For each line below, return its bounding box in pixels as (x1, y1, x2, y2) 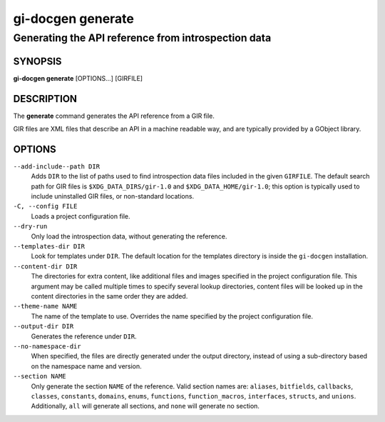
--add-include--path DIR (13, 162, 100, 171)
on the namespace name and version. (31, 361, 142, 371)
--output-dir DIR (13, 322, 74, 331)
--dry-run (13, 222, 48, 231)
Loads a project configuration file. (31, 211, 131, 221)
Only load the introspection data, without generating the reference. (31, 232, 227, 241)
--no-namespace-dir (13, 342, 81, 350)
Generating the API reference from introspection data (13, 31, 272, 44)
